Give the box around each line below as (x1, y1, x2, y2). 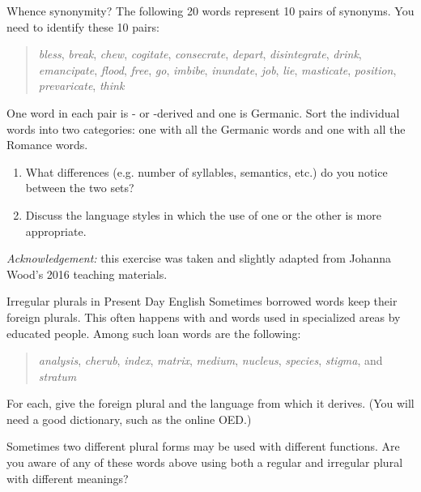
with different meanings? (6, 469, 129, 486)
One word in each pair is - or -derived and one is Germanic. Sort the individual (6, 104, 400, 121)
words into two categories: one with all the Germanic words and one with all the (6, 120, 406, 137)
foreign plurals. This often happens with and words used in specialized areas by (6, 308, 401, 325)
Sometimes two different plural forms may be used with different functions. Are (6, 438, 400, 455)
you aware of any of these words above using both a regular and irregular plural (6, 454, 403, 471)
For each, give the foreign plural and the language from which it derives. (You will (6, 395, 415, 412)
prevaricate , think (38, 77, 125, 94)
